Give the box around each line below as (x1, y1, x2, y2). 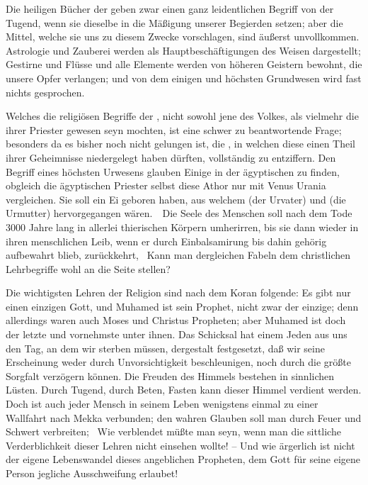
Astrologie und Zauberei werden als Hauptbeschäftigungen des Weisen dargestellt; (6, 43, 361, 57)
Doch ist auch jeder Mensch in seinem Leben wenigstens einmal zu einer (6, 396, 318, 411)
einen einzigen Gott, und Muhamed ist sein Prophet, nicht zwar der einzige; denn (6, 299, 359, 313)
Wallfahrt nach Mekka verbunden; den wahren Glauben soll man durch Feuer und (6, 410, 362, 425)
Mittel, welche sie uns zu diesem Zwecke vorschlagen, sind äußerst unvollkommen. (6, 29, 360, 44)
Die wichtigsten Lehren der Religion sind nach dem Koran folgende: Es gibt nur (6, 285, 351, 300)
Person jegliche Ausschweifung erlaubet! (6, 466, 178, 480)
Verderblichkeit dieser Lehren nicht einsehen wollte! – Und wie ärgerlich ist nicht (6, 437, 355, 452)
